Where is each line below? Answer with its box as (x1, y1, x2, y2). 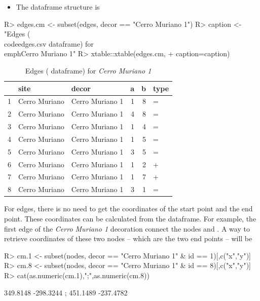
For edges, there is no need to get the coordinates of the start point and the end (4, 203, 253, 214)
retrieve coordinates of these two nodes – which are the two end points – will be (4, 233, 252, 244)
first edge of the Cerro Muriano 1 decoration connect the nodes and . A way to (4, 223, 250, 234)
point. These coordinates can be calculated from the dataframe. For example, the (4, 213, 256, 223)
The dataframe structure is (16, 2, 100, 12)
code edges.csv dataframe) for (4, 38, 94, 49)
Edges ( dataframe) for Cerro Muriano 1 (25, 65, 152, 76)
